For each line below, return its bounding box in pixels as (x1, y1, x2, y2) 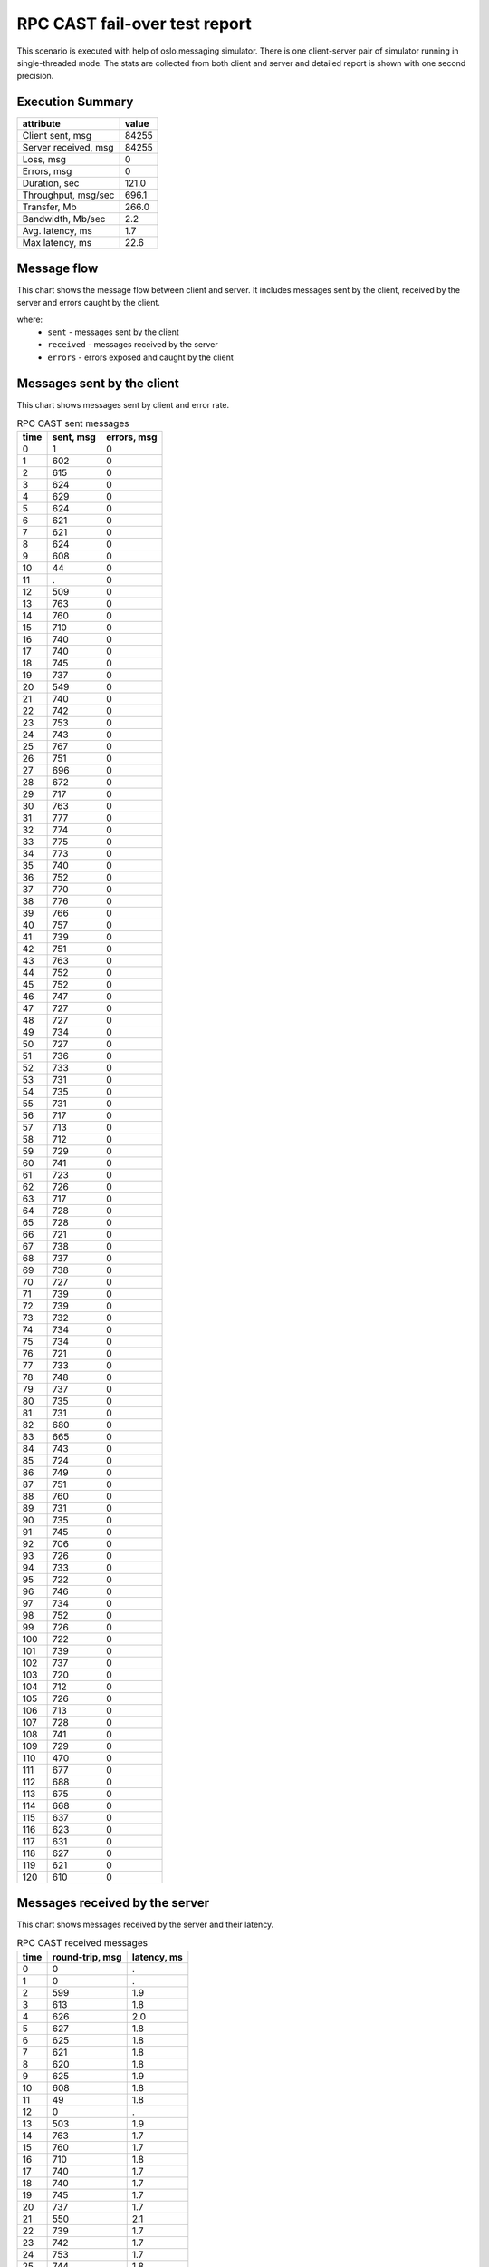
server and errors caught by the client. (16, 297, 160, 308)
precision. (16, 71, 54, 82)
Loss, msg (22, 153, 67, 166)
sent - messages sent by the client (47, 326, 180, 337)
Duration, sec (22, 177, 80, 190)
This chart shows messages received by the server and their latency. (16, 1919, 274, 1930)
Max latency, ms (22, 237, 92, 249)
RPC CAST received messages (16, 1937, 149, 1950)
